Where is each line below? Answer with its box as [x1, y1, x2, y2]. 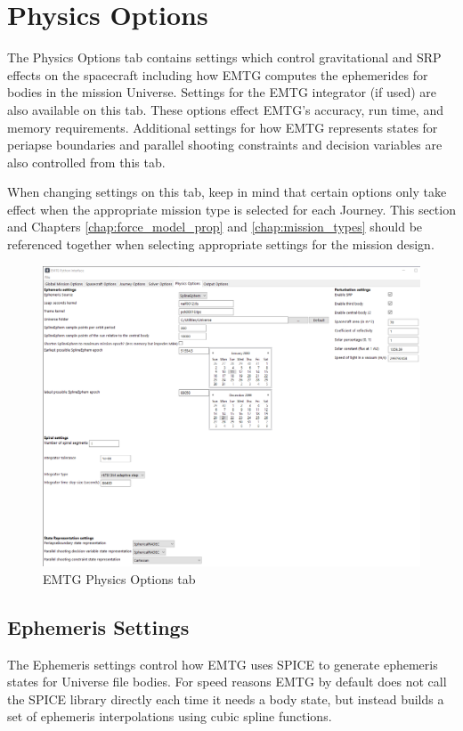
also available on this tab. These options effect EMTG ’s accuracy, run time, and [7, 100, 443, 118]
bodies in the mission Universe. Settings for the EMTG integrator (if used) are [7, 83, 437, 102]
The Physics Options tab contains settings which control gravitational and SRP [7, 48, 442, 67]
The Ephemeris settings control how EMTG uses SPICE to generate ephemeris [7, 654, 438, 673]
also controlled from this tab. [7, 152, 166, 171]
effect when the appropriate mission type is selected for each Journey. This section [7, 199, 456, 218]
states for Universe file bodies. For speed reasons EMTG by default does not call [7, 672, 447, 691]
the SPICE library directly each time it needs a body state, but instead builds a [7, 689, 444, 708]
